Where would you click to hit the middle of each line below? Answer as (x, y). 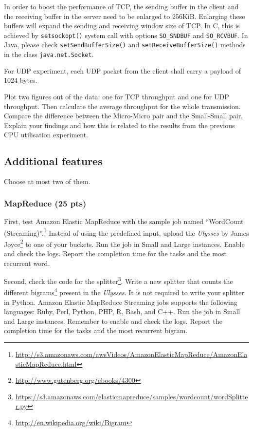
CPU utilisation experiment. (46, 135)
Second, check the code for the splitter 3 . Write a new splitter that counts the (118, 280)
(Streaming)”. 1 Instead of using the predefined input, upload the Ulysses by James (126, 232)
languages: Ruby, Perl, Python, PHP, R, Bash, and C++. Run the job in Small (122, 311)
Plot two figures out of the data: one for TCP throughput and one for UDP (117, 96)
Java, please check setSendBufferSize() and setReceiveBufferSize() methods (125, 45)
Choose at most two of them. (47, 181)
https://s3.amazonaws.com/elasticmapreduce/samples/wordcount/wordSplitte (132, 396)
